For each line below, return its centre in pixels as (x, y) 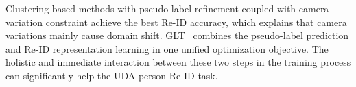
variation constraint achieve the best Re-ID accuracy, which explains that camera (176, 22)
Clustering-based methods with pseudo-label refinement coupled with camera (167, 8)
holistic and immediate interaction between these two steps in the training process (178, 62)
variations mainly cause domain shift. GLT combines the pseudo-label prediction (177, 35)
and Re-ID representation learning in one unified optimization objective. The (167, 48)
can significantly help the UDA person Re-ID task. (112, 75)
